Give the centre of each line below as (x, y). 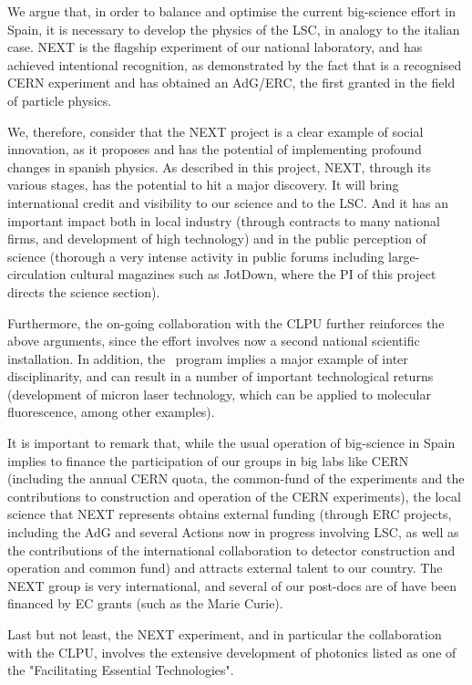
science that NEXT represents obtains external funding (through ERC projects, (230, 514)
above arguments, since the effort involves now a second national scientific (214, 341)
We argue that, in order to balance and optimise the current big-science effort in (231, 11)
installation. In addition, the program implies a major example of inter (208, 358)
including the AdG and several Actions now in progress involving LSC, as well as (233, 532)
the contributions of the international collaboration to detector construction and (231, 550)
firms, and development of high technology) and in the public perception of (217, 239)
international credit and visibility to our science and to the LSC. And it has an (228, 202)
